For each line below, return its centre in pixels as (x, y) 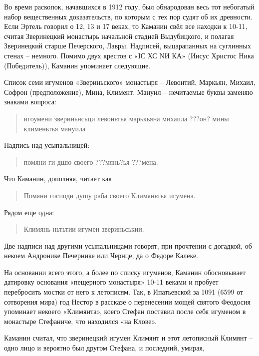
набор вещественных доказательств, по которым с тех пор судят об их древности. (128, 16)
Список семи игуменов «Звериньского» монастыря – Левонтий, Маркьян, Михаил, (130, 82)
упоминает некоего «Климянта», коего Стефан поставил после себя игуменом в (125, 311)
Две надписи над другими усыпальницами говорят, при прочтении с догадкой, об (128, 245)
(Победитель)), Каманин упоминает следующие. (77, 65)
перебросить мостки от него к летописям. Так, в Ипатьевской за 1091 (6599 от (124, 292)
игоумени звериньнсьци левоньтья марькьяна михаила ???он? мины (126, 118)
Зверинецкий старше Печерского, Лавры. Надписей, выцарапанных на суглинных (128, 46)
